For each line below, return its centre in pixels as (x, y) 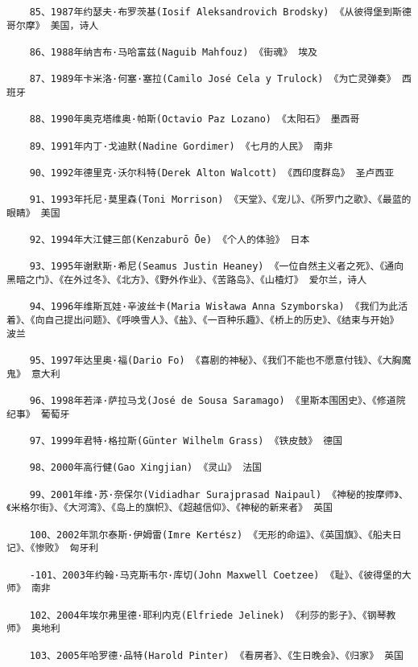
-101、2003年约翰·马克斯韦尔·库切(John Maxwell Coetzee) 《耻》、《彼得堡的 (215, 575)
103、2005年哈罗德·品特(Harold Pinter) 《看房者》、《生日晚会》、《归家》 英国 (216, 655)
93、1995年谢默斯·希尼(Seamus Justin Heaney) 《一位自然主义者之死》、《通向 (217, 267)
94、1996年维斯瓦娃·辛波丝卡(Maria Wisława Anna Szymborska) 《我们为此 (214, 307)
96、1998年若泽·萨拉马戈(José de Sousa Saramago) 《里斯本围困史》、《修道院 (217, 401)
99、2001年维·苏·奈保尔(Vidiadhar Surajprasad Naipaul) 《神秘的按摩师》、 (219, 494)
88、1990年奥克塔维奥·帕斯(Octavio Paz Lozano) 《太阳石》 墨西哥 (195, 119)
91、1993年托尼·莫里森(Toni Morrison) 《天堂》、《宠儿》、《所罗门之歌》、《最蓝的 (220, 200)
